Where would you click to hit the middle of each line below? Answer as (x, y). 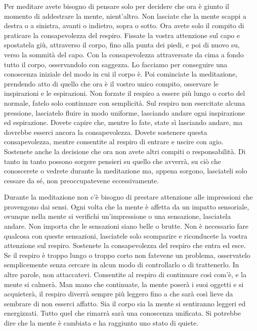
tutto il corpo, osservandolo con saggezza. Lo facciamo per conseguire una (116, 64)
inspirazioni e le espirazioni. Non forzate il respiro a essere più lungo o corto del (125, 93)
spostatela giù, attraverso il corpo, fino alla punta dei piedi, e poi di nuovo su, (122, 45)
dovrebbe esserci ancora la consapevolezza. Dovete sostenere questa (106, 132)
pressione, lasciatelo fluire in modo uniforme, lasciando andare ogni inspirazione (125, 112)
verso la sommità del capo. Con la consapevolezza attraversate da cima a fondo (124, 54)
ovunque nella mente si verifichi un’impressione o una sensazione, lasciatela (118, 216)
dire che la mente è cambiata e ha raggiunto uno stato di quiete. (101, 323)
